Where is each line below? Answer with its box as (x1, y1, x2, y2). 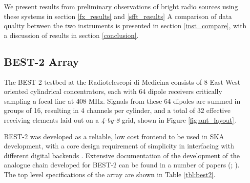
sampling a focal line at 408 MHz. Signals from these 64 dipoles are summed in (4, 95, 241, 106)
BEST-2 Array (4, 54, 79, 69)
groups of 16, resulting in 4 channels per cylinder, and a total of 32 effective (4, 105, 230, 115)
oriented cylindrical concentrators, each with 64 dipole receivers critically (4, 86, 222, 96)
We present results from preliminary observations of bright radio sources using (4, 1, 238, 11)
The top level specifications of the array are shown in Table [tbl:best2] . (4, 169, 216, 179)
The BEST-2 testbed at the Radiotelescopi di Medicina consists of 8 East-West (4, 76, 241, 87)
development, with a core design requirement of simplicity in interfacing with (4, 141, 234, 151)
